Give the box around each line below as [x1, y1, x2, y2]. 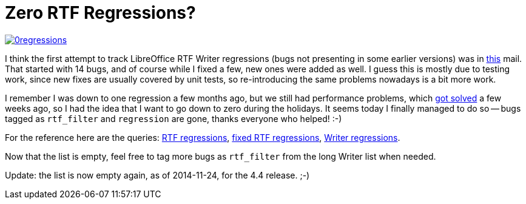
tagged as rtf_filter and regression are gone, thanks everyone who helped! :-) [5, 113, 342, 124]
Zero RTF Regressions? [5, 2, 196, 23]
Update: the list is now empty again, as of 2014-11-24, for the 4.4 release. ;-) [5, 169, 310, 180]
